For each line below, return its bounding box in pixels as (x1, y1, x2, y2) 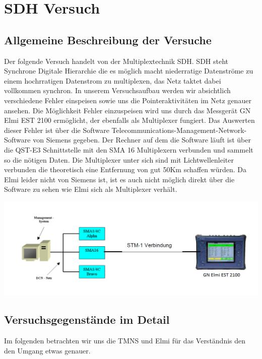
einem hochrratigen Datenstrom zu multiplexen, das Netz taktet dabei (4, 75, 221, 86)
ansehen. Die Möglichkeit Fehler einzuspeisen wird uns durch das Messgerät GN (4, 105, 251, 115)
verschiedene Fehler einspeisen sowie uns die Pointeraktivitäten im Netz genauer (4, 95, 251, 105)
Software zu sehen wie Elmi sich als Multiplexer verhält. (4, 184, 177, 194)
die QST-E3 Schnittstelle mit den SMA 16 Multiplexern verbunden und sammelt (4, 144, 253, 155)
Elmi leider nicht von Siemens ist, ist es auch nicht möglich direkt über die (4, 174, 235, 184)
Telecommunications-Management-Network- (111, 124, 247, 135)
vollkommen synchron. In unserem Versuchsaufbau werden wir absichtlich (4, 85, 231, 96)
